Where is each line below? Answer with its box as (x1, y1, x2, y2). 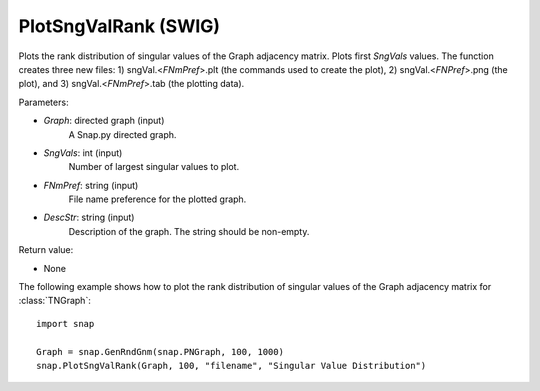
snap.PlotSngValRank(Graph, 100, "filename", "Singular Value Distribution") (36, 360, 427, 371)
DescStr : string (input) (43, 211, 135, 224)
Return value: (18, 244, 74, 256)
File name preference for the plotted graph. (68, 193, 247, 205)
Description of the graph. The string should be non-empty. (68, 225, 310, 237)
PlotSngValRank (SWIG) (18, 15, 220, 37)
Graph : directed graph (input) (43, 115, 165, 127)
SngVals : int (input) (43, 146, 123, 159)
